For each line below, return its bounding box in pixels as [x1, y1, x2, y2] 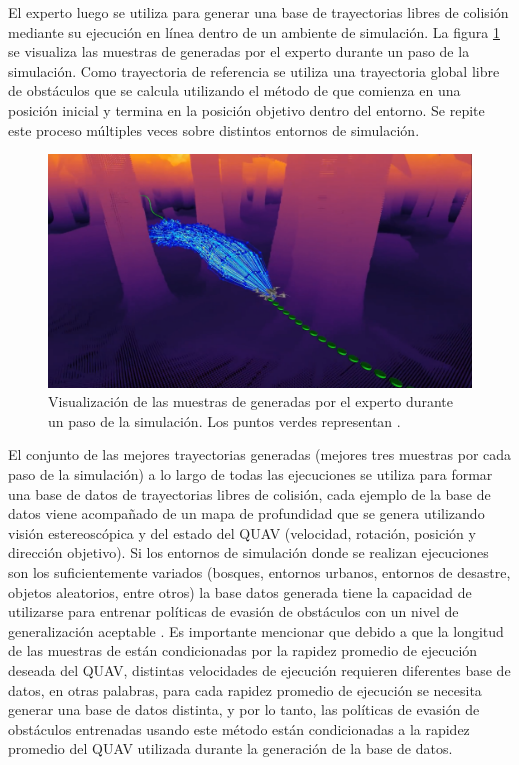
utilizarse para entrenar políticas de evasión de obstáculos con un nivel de [8, 601, 459, 622]
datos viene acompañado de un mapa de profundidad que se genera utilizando [8, 503, 485, 524]
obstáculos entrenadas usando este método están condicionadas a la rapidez [8, 718, 470, 739]
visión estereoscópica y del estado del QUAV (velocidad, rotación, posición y [8, 522, 476, 543]
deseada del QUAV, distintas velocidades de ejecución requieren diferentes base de [8, 660, 511, 680]
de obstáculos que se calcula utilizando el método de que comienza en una [8, 80, 461, 101]
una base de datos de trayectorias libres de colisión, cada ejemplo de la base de [8, 483, 491, 504]
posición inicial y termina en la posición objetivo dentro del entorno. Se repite [8, 99, 485, 120]
